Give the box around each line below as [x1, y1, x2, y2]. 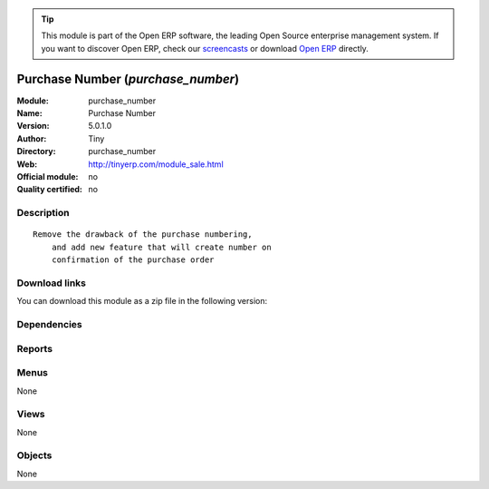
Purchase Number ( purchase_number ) [16, 71, 240, 86]
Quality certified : [16, 184, 83, 195]
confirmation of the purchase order [51, 255, 215, 265]
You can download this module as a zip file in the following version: [16, 296, 268, 307]
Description [16, 207, 70, 220]
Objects [16, 449, 53, 462]
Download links [16, 277, 86, 289]
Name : [16, 108, 43, 119]
